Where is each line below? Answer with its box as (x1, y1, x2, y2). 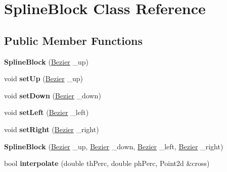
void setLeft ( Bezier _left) (4, 107, 89, 118)
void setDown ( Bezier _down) (4, 90, 101, 100)
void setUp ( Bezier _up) (4, 73, 83, 84)
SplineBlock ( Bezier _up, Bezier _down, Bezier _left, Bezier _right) (4, 141, 223, 151)
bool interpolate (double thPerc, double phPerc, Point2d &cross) (4, 158, 210, 168)
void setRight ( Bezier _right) (4, 124, 99, 134)
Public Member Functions (4, 32, 143, 48)
